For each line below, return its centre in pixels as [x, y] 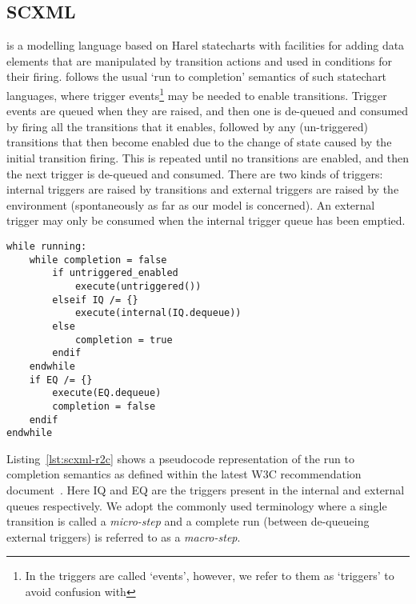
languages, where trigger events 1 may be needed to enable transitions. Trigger [197, 94]
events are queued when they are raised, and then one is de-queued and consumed [208, 111]
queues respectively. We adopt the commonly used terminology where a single [197, 505]
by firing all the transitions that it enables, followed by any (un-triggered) [187, 126]
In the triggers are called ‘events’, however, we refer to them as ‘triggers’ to [210, 576]
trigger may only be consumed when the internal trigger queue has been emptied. [206, 220]
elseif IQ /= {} [95, 300]
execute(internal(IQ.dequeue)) [158, 313]
